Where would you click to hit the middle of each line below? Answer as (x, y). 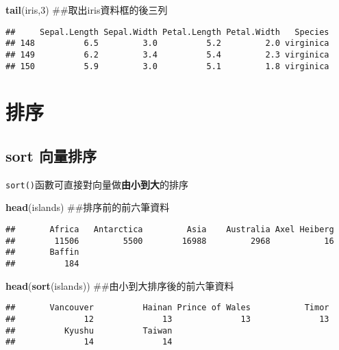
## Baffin (42, 252)
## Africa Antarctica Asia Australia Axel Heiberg (170, 230)
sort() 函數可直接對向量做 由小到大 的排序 (97, 184)
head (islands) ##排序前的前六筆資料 (88, 207)
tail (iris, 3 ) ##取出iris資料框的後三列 (87, 10)
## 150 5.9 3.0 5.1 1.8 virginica (167, 66)
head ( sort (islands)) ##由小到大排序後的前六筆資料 (120, 285)
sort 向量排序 (51, 155)
